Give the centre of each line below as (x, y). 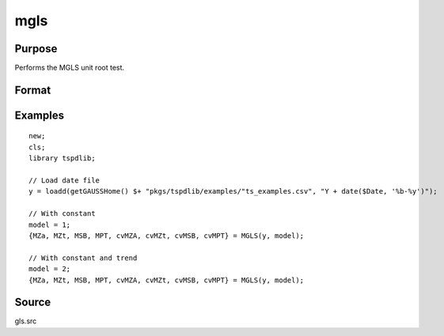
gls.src (26, 321)
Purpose (36, 49)
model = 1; (50, 225)
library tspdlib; (62, 159)
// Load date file (65, 181)
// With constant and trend (83, 258)
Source (33, 302)
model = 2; (50, 269)
